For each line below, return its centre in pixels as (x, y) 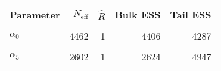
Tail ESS (191, 14)
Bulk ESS (138, 14)
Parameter (35, 14)
